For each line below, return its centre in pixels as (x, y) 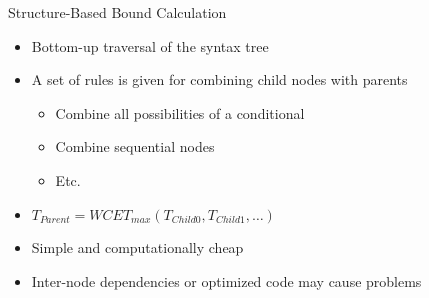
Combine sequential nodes (135, 146)
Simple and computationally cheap (137, 247)
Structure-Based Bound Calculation (117, 12)
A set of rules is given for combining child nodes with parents (219, 79)
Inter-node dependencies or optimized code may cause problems (226, 280)
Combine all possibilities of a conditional (180, 112)
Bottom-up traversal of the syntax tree (150, 45)
